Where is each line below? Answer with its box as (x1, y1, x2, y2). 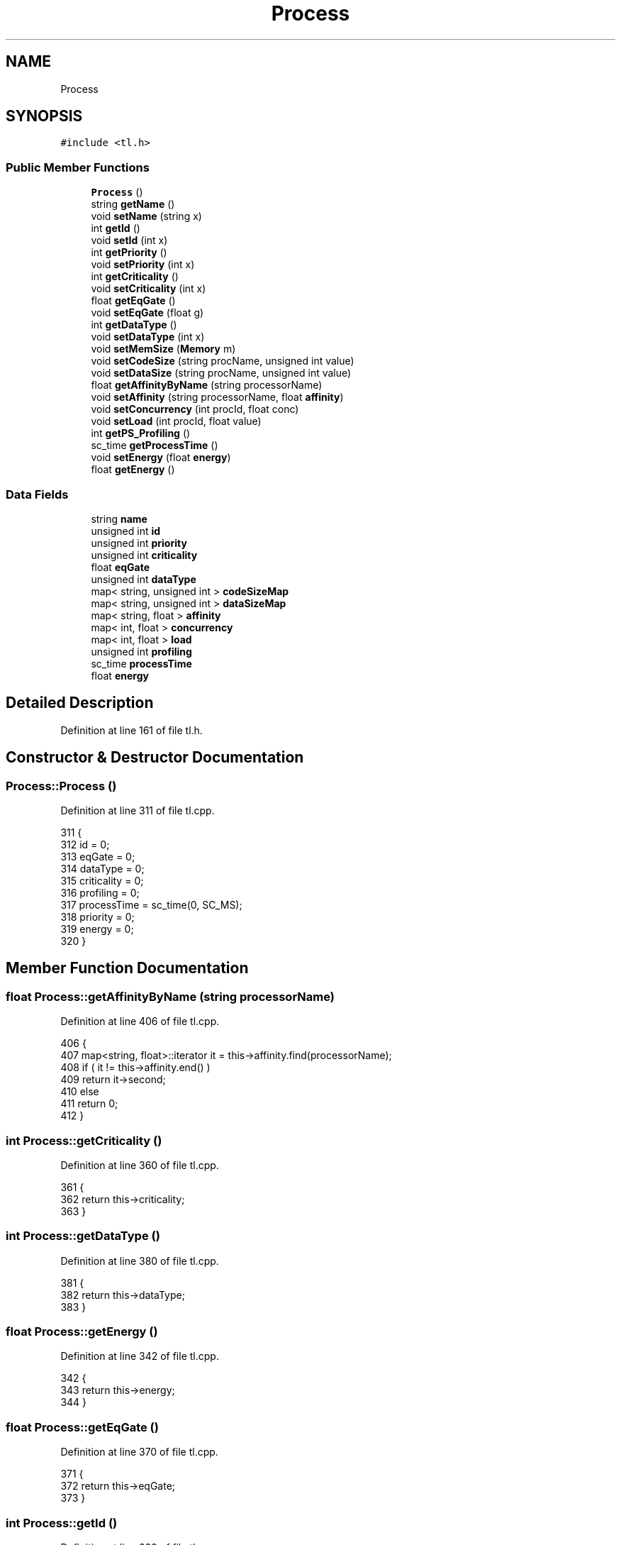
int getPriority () (91, 246, 167, 259)
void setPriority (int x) (91, 258, 195, 271)
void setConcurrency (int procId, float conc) (91, 403, 299, 416)
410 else (60, 1085, 99, 1098)
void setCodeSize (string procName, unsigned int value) (91, 355, 354, 367)
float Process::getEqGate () (6, 1419, 159, 1434)
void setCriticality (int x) (91, 282, 206, 295)
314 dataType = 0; (60, 863, 145, 875)
